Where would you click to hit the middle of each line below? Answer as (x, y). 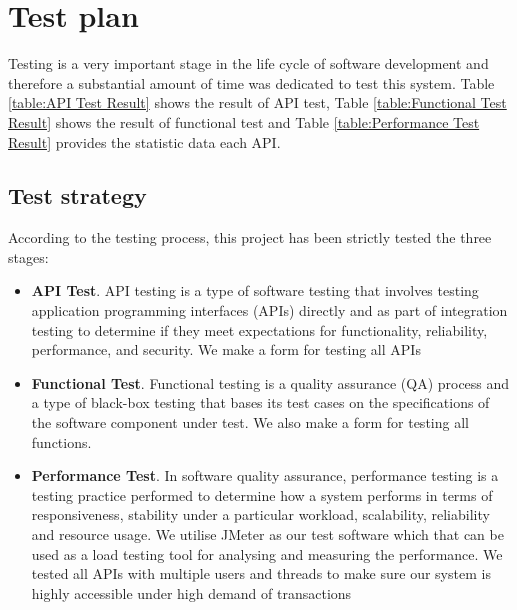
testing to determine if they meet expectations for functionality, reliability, (259, 329)
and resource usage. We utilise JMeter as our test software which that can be (267, 534)
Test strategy (77, 195)
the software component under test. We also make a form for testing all (250, 422)
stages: (28, 256)
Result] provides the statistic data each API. (144, 141)
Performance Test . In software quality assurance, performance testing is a (265, 475)
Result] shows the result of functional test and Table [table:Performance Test (244, 121)
